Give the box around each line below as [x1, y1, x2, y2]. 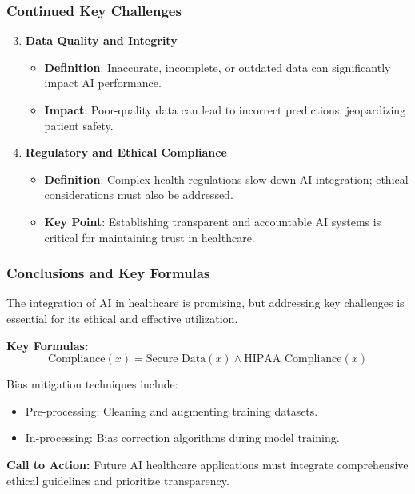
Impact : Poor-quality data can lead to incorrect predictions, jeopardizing [44, 102, 406, 118]
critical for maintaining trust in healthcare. [44, 229, 255, 245]
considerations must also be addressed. [44, 186, 233, 203]
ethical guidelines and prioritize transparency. [6, 472, 229, 488]
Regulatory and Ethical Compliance [25, 144, 227, 161]
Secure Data [146, 353, 206, 365]
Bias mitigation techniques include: [6, 376, 178, 392]
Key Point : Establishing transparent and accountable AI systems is [44, 213, 381, 229]
